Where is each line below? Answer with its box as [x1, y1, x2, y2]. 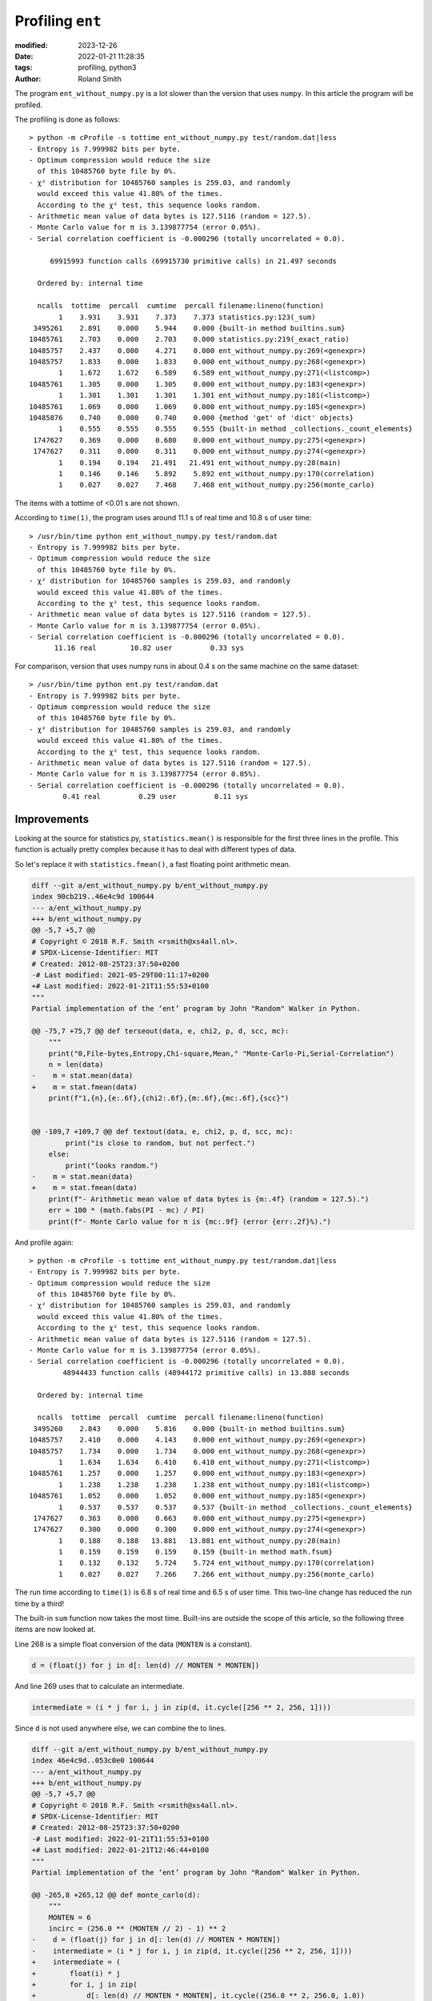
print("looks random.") [65, 1161, 159, 1170]
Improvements [14, 812, 90, 826]
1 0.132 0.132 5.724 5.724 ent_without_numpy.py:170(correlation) [58, 1558, 375, 1568]
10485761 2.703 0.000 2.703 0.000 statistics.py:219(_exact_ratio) [29, 335, 350, 344]
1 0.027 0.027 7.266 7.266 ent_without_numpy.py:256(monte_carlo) [58, 1570, 375, 1578]
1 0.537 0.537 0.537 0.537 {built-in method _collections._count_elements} [58, 1502, 414, 1512]
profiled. [14, 100, 43, 110]
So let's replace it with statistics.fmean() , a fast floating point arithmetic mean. [14, 859, 291, 868]
